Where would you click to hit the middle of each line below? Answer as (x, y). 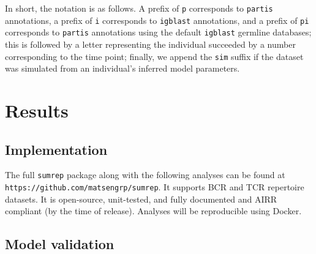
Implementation (56, 149)
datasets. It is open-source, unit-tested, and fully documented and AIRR (141, 199)
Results (37, 110)
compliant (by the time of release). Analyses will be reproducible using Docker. (153, 211)
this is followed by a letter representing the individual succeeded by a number (150, 44)
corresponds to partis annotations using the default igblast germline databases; (158, 32)
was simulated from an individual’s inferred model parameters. (122, 68)
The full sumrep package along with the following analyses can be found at (145, 175)
